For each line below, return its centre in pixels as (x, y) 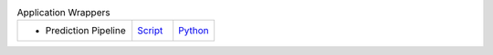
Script (150, 31)
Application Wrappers (63, 13)
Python (194, 31)
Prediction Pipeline (86, 31)
